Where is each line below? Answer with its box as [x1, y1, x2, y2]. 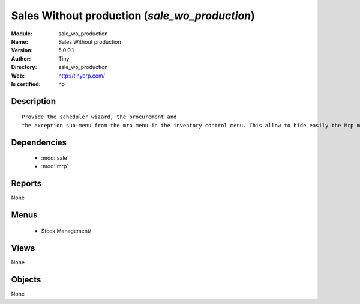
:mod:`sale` [41, 154, 69, 162]
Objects [11, 274, 41, 285]
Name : [11, 38, 28, 45]
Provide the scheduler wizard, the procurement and [22, 114, 177, 120]
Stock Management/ [41, 227, 92, 234]
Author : [11, 55, 31, 62]
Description [11, 96, 56, 106]
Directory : [11, 64, 37, 71]
